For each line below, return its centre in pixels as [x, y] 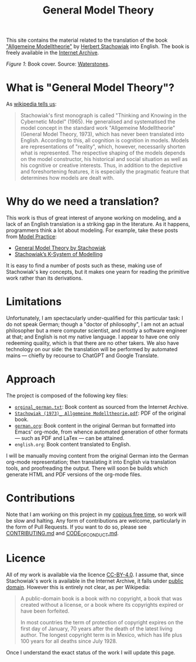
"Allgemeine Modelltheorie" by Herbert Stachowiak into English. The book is [98, 46]
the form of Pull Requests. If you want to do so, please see [77, 527]
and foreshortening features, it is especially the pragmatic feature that [105, 172]
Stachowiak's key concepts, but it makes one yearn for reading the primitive [98, 272]
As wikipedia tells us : [31, 104]
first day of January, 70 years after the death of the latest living [96, 629]
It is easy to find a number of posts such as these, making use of [84, 266]
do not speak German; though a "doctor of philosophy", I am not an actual [95, 324]
